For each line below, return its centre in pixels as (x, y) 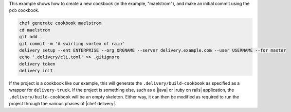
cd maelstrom (35, 30)
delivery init (36, 71)
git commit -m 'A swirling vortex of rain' (72, 43)
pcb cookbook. (24, 10)
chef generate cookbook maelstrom (60, 23)
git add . (31, 37)
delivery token (37, 64)
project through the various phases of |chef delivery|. (63, 104)
